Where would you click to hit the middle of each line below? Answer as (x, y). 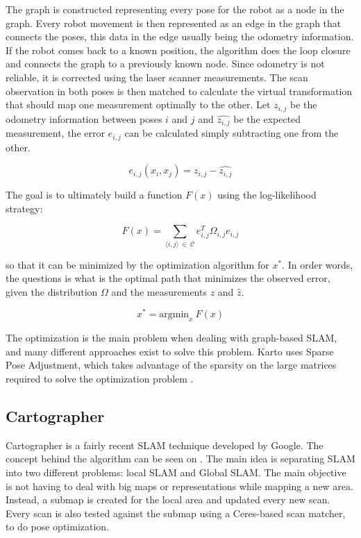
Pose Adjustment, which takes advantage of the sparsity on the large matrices (171, 365)
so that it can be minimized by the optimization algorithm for (137, 264)
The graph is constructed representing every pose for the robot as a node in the (175, 9)
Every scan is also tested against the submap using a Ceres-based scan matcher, (176, 513)
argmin (174, 315)
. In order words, (318, 264)
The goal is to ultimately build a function (94, 195)
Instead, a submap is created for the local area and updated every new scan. (168, 499)
